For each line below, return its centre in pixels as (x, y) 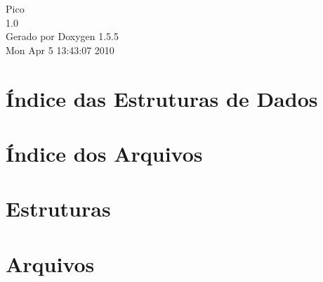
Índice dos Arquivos (104, 153)
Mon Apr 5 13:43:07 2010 (60, 50)
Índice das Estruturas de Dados (162, 98)
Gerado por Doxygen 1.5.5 (62, 36)
